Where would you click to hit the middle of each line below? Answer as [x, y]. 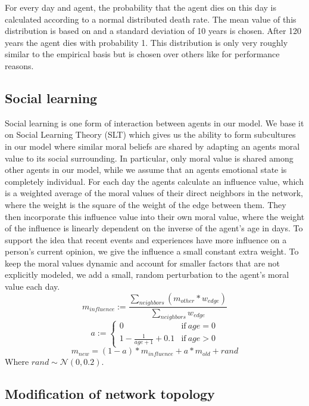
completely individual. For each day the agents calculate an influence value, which [154, 181]
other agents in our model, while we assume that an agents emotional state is [146, 170]
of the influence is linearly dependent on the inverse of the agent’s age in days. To [154, 228]
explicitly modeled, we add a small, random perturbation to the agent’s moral [147, 275]
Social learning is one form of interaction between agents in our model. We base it [154, 123]
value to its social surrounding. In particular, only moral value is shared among [149, 158]
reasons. [19, 65]
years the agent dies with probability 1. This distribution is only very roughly [146, 42]
